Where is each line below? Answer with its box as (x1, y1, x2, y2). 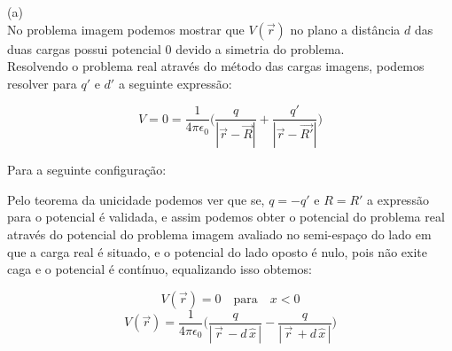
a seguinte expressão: (118, 74, 232, 92)
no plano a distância (290, 19, 401, 38)
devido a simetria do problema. (175, 39, 345, 58)
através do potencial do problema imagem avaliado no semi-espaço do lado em (7, 225, 432, 244)
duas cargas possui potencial (7, 39, 161, 58)
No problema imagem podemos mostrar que (7, 19, 245, 38)
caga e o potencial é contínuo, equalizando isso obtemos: (7, 260, 312, 278)
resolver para (7, 74, 77, 92)
